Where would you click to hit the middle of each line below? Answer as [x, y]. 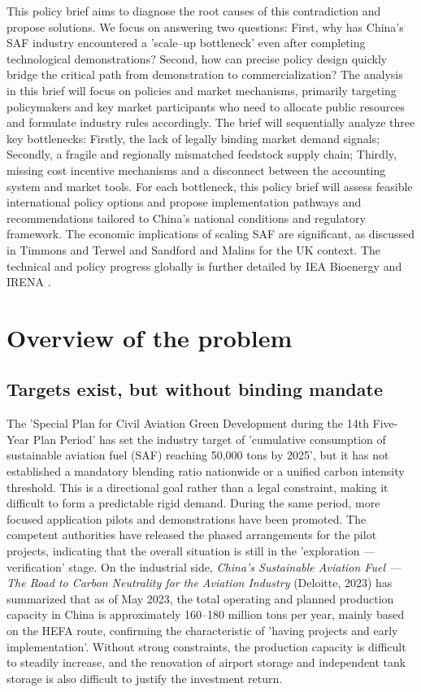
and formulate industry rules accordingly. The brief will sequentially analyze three [211, 122]
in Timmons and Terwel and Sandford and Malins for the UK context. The [193, 249]
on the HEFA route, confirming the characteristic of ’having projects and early [202, 630]
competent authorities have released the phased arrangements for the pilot [192, 535]
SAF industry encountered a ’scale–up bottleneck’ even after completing [186, 43]
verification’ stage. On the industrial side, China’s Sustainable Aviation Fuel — [204, 566]
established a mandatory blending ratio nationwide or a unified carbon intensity [206, 471]
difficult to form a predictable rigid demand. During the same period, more [193, 503]
